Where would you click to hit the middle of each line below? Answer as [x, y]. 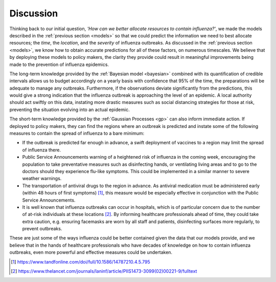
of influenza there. [42, 150]
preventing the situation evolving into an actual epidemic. [70, 110]
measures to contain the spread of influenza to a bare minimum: [77, 134]
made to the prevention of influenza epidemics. [59, 64]
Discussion [34, 13]
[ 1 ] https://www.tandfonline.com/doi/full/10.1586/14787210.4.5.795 [80, 262]
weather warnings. [42, 179]
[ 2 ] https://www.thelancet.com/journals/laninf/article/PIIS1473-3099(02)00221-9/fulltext [104, 271]
